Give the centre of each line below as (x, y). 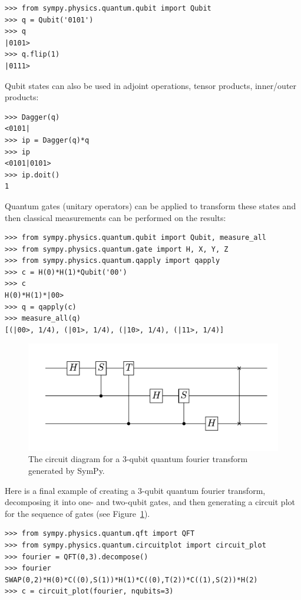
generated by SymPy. (67, 470)
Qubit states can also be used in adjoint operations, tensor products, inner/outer (151, 85)
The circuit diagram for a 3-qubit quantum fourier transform (138, 459)
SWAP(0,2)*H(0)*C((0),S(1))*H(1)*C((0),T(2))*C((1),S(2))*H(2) (131, 580)
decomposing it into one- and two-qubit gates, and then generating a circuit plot (150, 502)
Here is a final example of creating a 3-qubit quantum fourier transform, (135, 490)
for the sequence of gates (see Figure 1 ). (77, 513)
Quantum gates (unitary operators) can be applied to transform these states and (150, 205)
